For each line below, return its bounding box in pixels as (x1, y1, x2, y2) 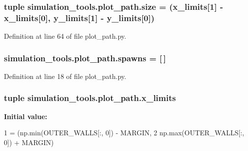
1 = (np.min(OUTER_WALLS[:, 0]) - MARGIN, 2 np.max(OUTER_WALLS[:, (4, 127, 245, 138)
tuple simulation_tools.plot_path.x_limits (4, 92, 176, 104)
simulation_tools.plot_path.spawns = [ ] (4, 51, 166, 64)
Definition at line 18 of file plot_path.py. (4, 71, 126, 81)
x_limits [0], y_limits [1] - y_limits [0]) (4, 11, 155, 24)
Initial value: (4, 111, 47, 121)
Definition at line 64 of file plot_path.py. (4, 31, 126, 41)
